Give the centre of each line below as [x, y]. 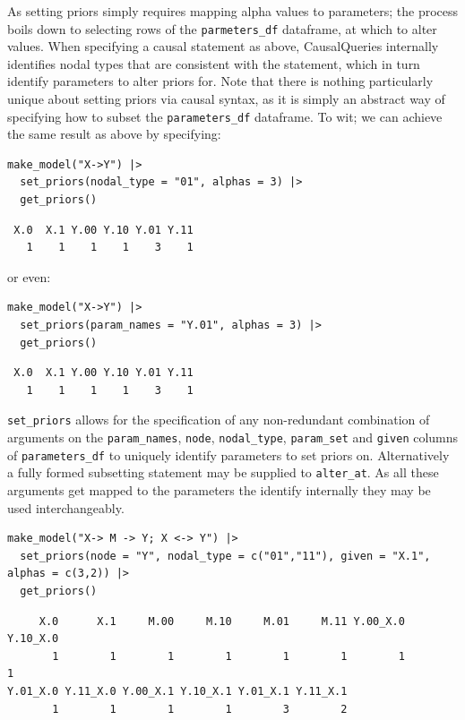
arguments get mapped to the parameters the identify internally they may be [219, 490]
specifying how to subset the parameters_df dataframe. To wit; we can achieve [225, 116]
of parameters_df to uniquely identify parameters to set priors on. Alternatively [228, 454]
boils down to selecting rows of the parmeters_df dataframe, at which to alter [222, 28]
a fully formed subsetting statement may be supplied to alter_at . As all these [223, 472]
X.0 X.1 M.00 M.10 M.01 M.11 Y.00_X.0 [222, 621]
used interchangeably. [66, 507]
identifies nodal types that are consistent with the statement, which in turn [214, 63]
